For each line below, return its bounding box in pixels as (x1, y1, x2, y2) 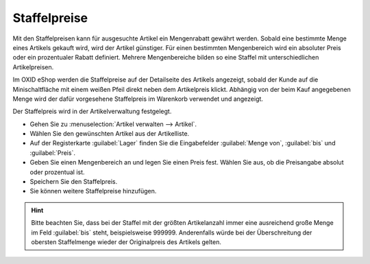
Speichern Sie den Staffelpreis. (29, 178, 118, 186)
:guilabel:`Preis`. (29, 148, 75, 157)
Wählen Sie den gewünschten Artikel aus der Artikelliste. (29, 130, 190, 138)
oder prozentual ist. (29, 168, 85, 176)
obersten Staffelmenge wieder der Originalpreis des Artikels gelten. (31, 237, 222, 246)
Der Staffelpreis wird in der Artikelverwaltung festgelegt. (12, 107, 172, 116)
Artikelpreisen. (12, 62, 54, 71)
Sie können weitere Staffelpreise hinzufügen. (29, 187, 157, 195)
